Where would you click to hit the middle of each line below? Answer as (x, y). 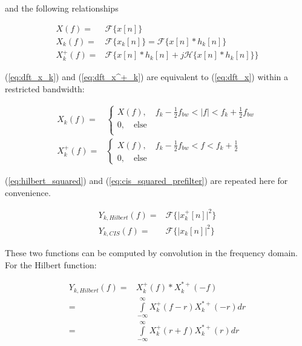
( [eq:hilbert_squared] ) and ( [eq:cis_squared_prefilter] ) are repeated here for (146, 181)
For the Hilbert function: (51, 264)
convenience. (28, 192)
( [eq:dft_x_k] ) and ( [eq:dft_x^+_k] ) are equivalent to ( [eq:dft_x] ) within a (147, 76)
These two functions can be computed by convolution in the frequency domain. (151, 253)
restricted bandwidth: (45, 88)
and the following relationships (62, 8)
